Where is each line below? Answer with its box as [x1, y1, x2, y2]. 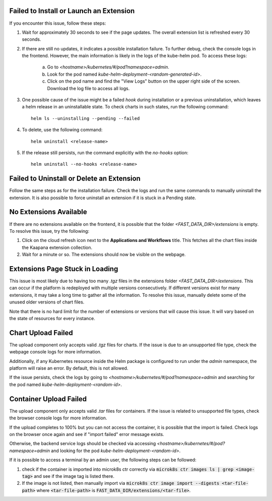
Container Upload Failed [9, 395, 87, 403]
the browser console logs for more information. [9, 415, 107, 421]
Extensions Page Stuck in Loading [9, 265, 118, 273]
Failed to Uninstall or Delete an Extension [9, 174, 141, 183]
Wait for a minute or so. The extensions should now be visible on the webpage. [22, 252, 186, 258]
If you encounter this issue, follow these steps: [9, 20, 106, 26]
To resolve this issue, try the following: [9, 228, 90, 234]
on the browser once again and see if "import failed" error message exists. [9, 431, 165, 437]
